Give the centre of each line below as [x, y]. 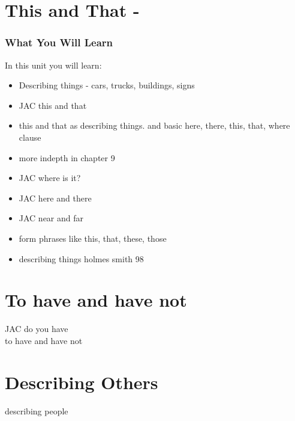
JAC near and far [51, 218]
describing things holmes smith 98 [81, 258]
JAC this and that [53, 105]
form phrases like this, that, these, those [93, 238]
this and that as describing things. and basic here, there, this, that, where [154, 125]
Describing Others [82, 382]
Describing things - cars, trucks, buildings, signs [107, 85]
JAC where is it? [50, 178]
